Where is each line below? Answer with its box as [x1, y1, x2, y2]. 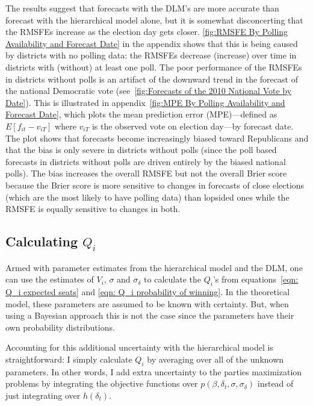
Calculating [5, 232, 78, 251]
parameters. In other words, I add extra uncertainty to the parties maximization [5, 365, 302, 378]
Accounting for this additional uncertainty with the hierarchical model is [5, 341, 273, 354]
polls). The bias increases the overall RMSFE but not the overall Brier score [5, 167, 287, 180]
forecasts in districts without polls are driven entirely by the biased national [5, 155, 286, 167]
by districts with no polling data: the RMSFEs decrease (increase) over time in [5, 49, 297, 61]
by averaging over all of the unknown [147, 353, 284, 366]
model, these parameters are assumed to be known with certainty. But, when [5, 297, 289, 310]
